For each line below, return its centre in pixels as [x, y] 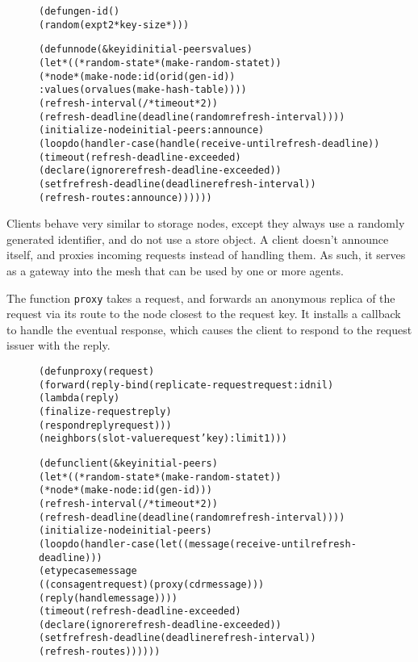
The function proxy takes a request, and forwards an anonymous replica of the [201, 297]
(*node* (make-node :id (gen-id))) [125, 490]
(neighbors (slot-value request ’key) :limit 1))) [163, 439]
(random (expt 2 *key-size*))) [114, 25]
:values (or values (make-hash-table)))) [143, 90]
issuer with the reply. [59, 345]
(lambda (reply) [79, 398]
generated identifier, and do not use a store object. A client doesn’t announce [198, 239]
